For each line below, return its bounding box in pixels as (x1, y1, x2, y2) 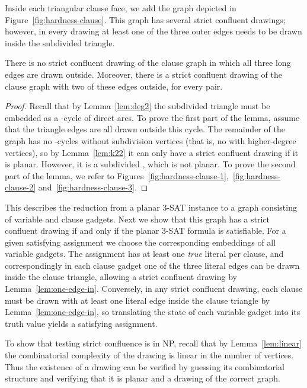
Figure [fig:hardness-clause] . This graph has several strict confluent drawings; (5, 13, 286, 26)
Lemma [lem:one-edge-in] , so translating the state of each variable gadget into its (5, 306, 300, 318)
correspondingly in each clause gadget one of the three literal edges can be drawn (5, 259, 300, 271)
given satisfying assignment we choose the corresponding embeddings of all (5, 236, 276, 248)
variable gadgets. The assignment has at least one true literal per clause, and (5, 247, 284, 260)
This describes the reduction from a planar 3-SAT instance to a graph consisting (5, 201, 297, 213)
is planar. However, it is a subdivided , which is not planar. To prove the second (5, 158, 296, 170)
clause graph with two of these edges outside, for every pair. (5, 79, 223, 92)
